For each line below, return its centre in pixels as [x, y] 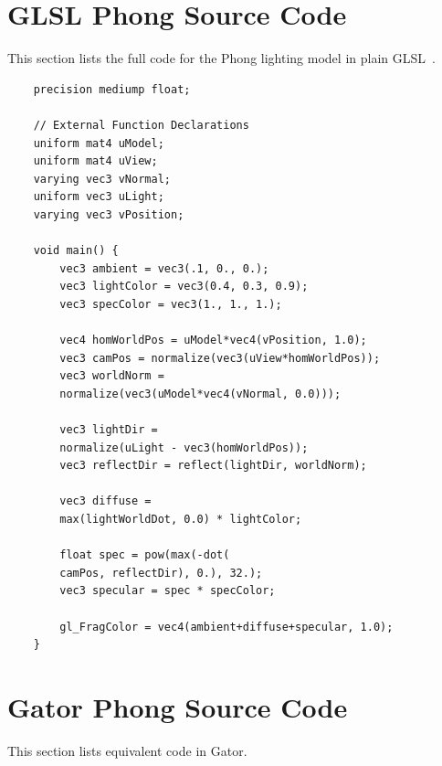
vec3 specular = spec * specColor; [168, 591]
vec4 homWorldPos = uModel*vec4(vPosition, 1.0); [213, 340]
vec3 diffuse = [105, 501]
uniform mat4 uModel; [99, 143]
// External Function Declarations [141, 125]
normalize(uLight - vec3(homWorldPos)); [184, 447]
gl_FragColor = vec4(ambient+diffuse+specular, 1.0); [226, 627]
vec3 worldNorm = [112, 376]
